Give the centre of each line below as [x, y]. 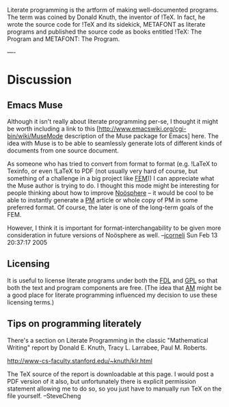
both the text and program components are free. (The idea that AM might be [114, 287]
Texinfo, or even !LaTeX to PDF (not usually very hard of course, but [103, 171]
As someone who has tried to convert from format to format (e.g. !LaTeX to [112, 164]
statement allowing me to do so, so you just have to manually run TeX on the [114, 389]
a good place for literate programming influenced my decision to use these [112, 295]
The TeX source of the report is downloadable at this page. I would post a [110, 374]
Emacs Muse [35, 105]
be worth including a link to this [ [53, 129]
